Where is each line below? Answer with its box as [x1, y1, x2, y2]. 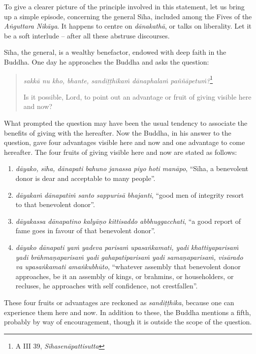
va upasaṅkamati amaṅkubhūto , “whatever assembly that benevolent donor [15, 261, 241, 272]
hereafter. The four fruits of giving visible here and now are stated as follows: [4, 146, 237, 157]
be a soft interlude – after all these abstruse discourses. [4, 30, 170, 40]
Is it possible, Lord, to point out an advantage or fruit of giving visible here [23, 91, 252, 102]
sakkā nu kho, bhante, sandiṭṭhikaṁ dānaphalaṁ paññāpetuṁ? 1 [23, 73, 213, 85]
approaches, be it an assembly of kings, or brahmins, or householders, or [15, 271, 234, 281]
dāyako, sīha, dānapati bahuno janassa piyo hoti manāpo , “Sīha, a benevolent [15, 163, 249, 174]
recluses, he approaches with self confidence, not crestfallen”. [15, 281, 198, 291]
